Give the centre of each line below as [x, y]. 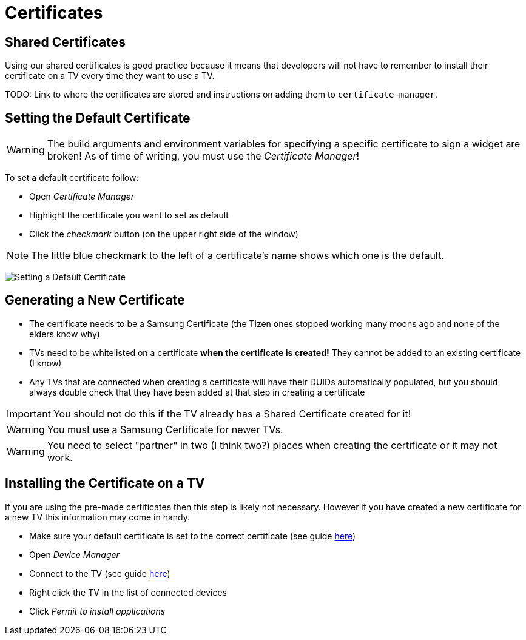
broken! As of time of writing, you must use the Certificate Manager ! [203, 156]
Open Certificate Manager [82, 197]
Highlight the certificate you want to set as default [129, 215]
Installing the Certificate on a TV [105, 483]
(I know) [46, 363]
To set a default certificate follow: [72, 178]
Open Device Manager [74, 554]
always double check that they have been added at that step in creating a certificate [197, 392]
